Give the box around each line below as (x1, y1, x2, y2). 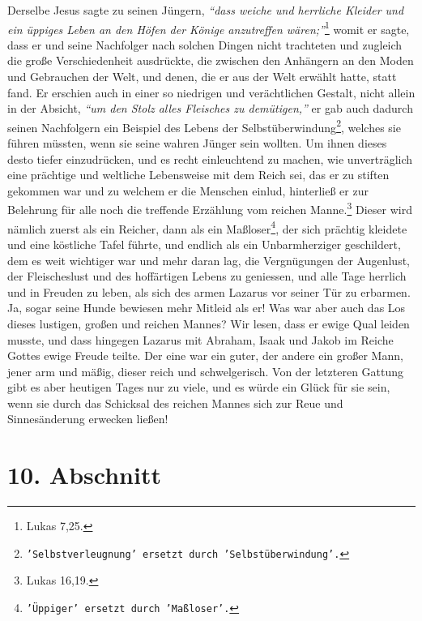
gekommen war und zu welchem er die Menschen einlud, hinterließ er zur (7, 182, 369, 199)
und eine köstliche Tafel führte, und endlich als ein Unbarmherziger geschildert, (7, 235, 401, 252)
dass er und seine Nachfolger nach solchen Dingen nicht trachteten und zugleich (7, 36, 403, 53)
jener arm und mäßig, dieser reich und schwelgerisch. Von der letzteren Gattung (7, 362, 404, 379)
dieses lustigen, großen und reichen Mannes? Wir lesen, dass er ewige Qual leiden (7, 315, 410, 332)
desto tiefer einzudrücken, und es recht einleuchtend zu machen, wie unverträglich (7, 150, 413, 167)
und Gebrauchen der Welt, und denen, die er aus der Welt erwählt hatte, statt (7, 68, 397, 85)
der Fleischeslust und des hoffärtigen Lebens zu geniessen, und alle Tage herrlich (7, 268, 407, 285)
